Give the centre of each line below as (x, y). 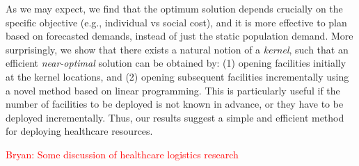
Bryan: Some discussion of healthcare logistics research (122, 154)
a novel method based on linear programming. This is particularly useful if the (173, 90)
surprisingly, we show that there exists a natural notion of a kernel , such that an (177, 49)
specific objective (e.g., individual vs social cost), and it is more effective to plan (176, 22)
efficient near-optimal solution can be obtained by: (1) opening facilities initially (176, 63)
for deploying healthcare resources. (79, 131)
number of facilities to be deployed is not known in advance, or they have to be (175, 104)
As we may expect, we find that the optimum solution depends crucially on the (174, 8)
